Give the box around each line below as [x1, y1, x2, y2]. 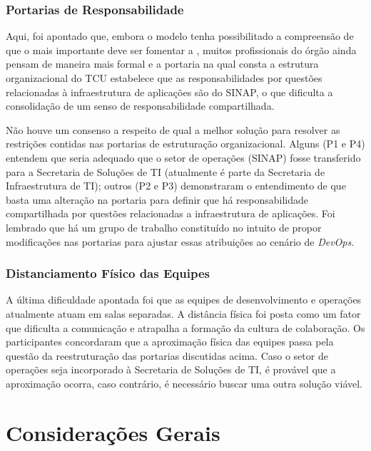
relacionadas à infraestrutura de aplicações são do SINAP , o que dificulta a [6, 84, 333, 99]
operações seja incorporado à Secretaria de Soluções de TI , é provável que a [6, 362, 336, 377]
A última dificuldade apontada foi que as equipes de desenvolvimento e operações [6, 292, 362, 307]
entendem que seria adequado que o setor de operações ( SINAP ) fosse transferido [6, 150, 361, 165]
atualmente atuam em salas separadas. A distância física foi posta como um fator [6, 306, 361, 321]
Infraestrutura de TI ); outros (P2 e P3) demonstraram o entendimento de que [6, 178, 346, 193]
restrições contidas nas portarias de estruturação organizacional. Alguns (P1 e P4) [6, 136, 365, 151]
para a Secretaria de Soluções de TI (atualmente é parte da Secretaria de [6, 164, 325, 179]
